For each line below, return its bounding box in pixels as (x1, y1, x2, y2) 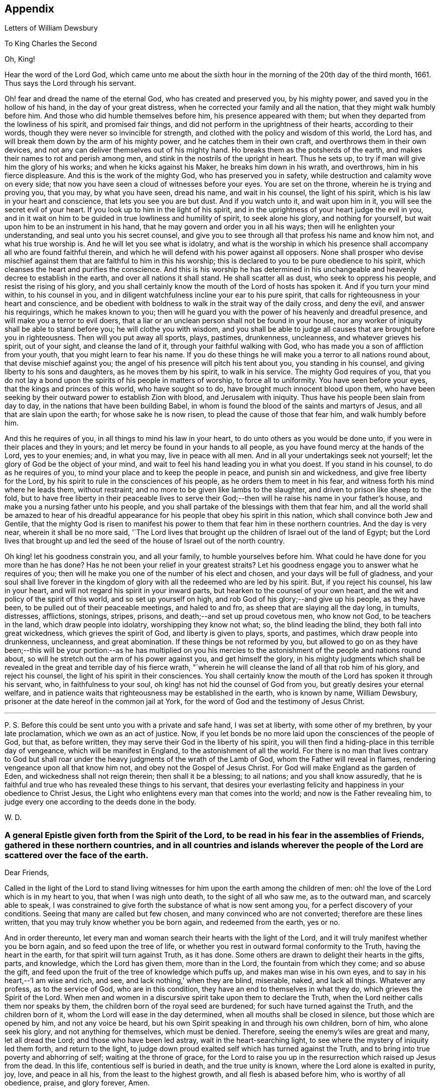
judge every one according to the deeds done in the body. (5, 797, 196, 806)
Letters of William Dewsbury (5, 24, 98, 33)
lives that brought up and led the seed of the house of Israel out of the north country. (5, 536, 285, 545)
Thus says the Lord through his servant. (5, 79, 136, 88)
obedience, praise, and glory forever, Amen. (5, 1078, 150, 1087)
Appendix (5, 3, 54, 15)
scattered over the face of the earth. (5, 850, 149, 860)
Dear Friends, (5, 868, 49, 877)
